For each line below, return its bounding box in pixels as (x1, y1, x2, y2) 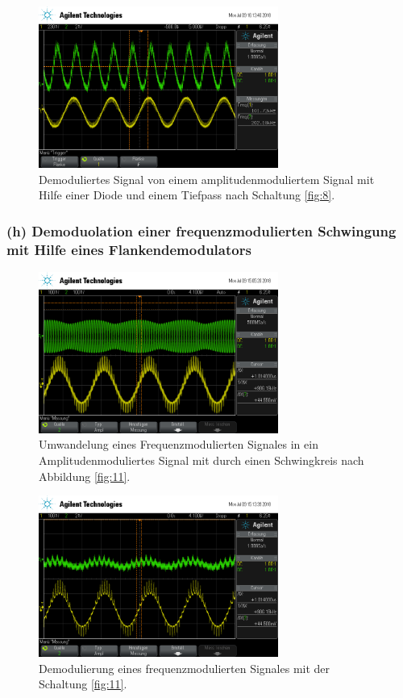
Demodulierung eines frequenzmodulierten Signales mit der (39, 659, 330, 676)
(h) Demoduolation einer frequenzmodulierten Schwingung (6, 220, 397, 240)
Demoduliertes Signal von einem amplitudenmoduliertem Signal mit (39, 170, 375, 187)
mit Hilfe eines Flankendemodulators (6, 239, 251, 259)
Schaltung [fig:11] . (39, 675, 127, 692)
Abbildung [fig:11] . (39, 467, 131, 484)
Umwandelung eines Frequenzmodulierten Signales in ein (39, 436, 318, 453)
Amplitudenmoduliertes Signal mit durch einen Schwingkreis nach (39, 452, 364, 469)
